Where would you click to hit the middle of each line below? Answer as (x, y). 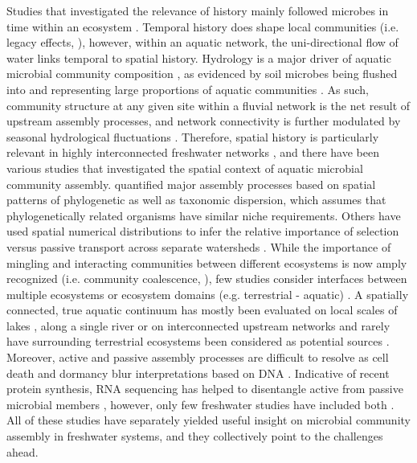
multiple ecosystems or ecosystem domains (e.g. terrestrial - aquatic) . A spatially (208, 294)
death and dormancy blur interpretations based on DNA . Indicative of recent (198, 373)
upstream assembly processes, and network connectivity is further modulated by (204, 121)
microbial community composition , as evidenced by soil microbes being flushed (202, 74)
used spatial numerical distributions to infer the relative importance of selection (203, 231)
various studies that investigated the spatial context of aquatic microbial (185, 168)
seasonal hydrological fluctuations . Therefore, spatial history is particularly (193, 136)
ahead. (22, 451)
